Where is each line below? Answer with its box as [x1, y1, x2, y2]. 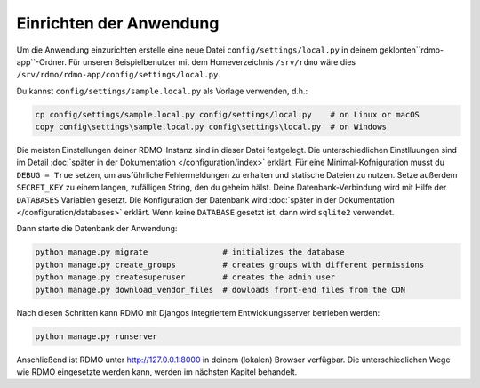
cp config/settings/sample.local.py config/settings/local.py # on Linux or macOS [35, 109, 420, 119]
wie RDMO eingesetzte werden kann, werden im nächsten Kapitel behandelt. [16, 366, 298, 377]
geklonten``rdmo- [379, 44, 444, 55]
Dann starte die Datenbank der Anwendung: [16, 223, 178, 234]
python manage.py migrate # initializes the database [35, 247, 345, 257]
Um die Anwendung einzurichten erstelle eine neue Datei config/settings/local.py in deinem [16, 44, 378, 55]
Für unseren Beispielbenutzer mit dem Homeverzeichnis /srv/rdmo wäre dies [68, 56, 356, 67]
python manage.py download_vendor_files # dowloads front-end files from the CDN [35, 285, 406, 295]
